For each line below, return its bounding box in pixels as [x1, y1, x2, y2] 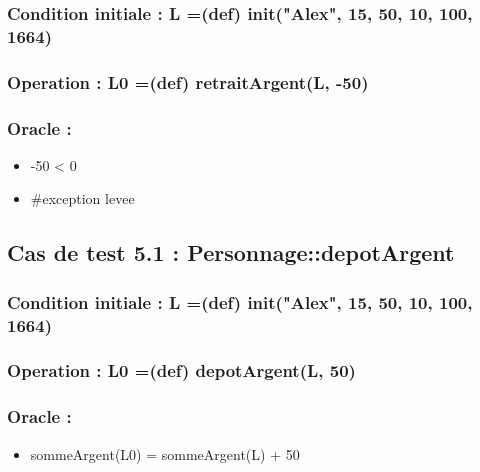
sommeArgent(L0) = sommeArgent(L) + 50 [30, 443, 300, 464]
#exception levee [30, 188, 135, 209]
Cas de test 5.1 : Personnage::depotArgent [7, 237, 455, 268]
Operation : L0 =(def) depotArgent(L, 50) [7, 358, 356, 383]
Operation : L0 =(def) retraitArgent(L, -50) [7, 69, 369, 94]
